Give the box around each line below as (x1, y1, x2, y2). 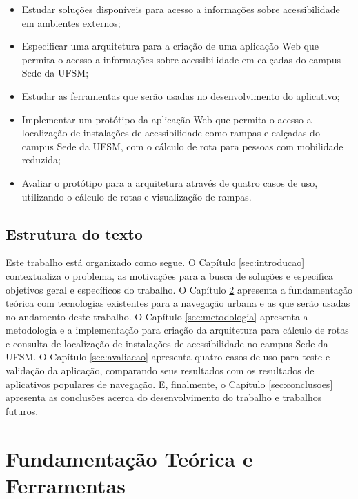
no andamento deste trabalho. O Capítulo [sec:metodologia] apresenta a (6, 309, 308, 323)
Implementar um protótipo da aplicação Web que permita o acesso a (21, 112, 312, 126)
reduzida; (21, 152, 61, 167)
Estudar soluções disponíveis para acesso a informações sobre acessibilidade (21, 2, 340, 16)
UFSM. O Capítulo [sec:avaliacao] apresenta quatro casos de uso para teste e (6, 349, 330, 364)
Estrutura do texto (6, 223, 143, 244)
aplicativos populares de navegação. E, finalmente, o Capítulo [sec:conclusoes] (6, 376, 333, 391)
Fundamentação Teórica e (6, 444, 253, 472)
